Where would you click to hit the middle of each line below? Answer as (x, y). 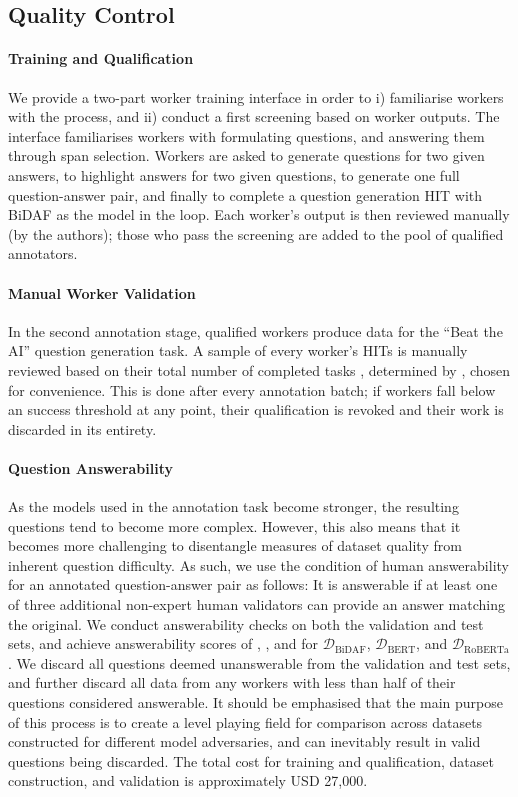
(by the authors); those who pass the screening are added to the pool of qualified (256, 233)
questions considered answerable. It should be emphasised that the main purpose (256, 702)
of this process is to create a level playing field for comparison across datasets (245, 721)
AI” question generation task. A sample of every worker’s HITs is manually (238, 350)
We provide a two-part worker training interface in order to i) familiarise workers (256, 96)
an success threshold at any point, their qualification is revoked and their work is (256, 409)
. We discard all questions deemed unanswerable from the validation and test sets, (259, 662)
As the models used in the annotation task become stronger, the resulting (233, 506)
